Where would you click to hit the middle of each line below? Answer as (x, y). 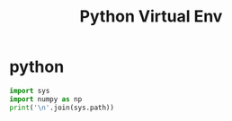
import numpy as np (46, 99)
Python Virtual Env (151, 17)
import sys (30, 91)
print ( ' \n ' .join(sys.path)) (62, 108)
